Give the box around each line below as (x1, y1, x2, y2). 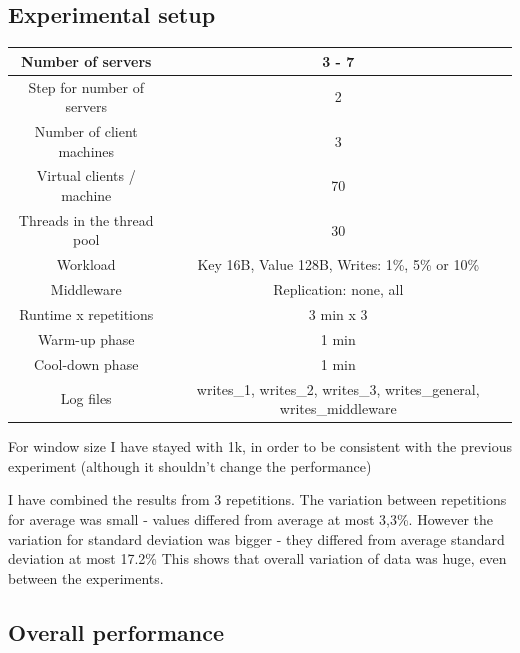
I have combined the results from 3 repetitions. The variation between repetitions (8, 489, 507, 510)
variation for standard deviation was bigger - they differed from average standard (8, 528, 505, 549)
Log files (60, 388, 112, 409)
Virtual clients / (36, 165, 136, 186)
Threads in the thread (18, 209, 154, 230)
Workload (56, 254, 116, 275)
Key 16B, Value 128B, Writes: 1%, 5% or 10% (197, 254, 480, 275)
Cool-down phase (34, 353, 139, 374)
